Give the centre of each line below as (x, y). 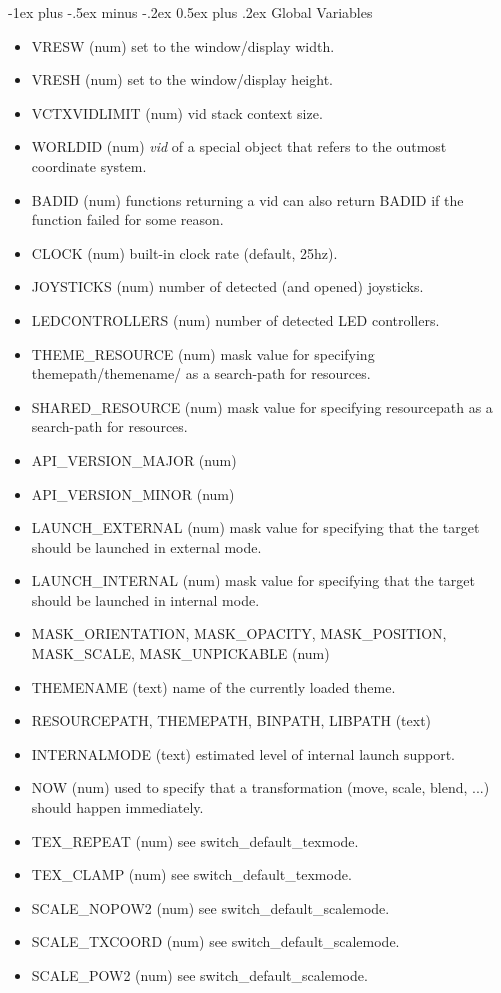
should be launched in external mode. (146, 546)
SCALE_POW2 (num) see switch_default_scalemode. (199, 975)
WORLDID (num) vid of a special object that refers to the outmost (239, 146)
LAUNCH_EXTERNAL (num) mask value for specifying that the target (255, 527)
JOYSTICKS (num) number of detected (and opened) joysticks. (227, 286)
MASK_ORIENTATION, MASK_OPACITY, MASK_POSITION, (239, 633)
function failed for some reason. (127, 219)
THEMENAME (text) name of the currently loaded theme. (213, 686)
